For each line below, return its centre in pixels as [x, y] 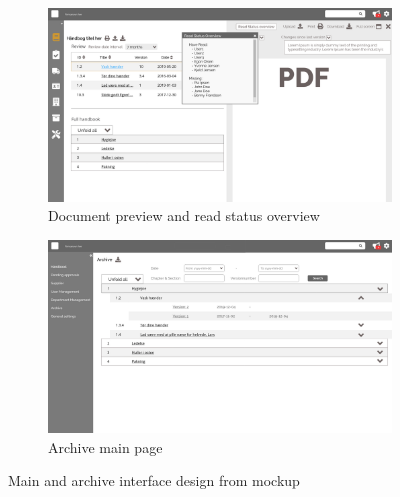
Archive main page [105, 446]
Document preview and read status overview [184, 215]
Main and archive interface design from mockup [154, 480]
